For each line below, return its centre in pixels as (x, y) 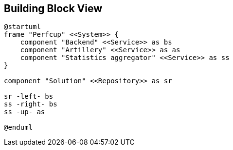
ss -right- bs (31, 104)
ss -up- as (25, 112)
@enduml (18, 127)
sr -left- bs (29, 97)
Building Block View (53, 8)
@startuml (22, 27)
